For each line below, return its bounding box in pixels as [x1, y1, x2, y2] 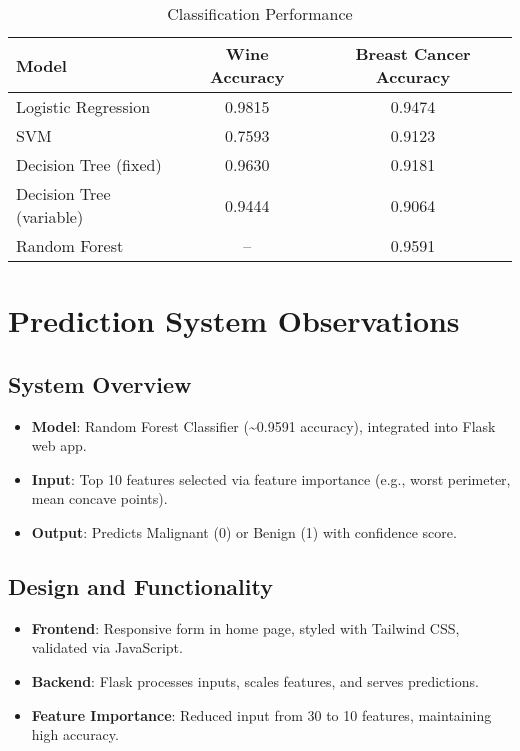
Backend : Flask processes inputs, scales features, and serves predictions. [31, 670, 479, 691]
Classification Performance [167, 2, 353, 25]
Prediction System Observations [8, 300, 460, 341]
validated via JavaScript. [31, 637, 183, 658]
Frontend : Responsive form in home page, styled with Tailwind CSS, [31, 617, 460, 638]
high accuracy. [31, 724, 119, 745]
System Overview [8, 368, 192, 399]
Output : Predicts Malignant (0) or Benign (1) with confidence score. [31, 521, 457, 542]
